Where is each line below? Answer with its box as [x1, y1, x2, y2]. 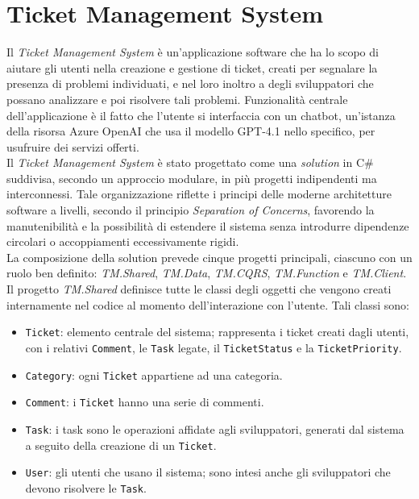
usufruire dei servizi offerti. [6, 138, 139, 155]
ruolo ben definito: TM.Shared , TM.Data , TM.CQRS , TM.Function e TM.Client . [6, 264, 407, 281]
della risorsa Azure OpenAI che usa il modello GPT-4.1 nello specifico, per [6, 123, 375, 139]
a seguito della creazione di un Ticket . [25, 436, 217, 453]
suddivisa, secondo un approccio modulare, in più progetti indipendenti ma [6, 169, 377, 186]
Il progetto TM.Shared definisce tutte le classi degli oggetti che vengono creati [6, 281, 392, 297]
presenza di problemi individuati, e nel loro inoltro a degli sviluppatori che [6, 75, 374, 92]
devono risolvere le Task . [25, 479, 147, 496]
